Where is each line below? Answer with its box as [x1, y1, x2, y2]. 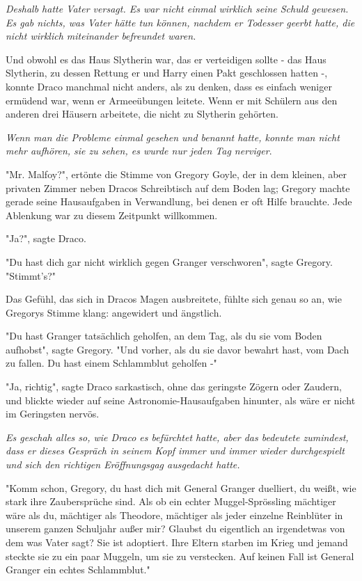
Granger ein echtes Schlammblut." [6, 562, 150, 577]
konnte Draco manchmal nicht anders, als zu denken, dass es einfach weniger [6, 79, 332, 93]
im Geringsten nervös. [6, 406, 100, 421]
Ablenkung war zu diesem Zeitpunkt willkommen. [6, 207, 218, 222]
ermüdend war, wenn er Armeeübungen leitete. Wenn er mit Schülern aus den [6, 93, 338, 107]
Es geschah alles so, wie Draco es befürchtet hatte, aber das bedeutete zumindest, [6, 429, 349, 444]
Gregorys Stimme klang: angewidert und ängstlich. [6, 305, 222, 319]
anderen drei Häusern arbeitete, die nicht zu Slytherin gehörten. [6, 106, 278, 121]
